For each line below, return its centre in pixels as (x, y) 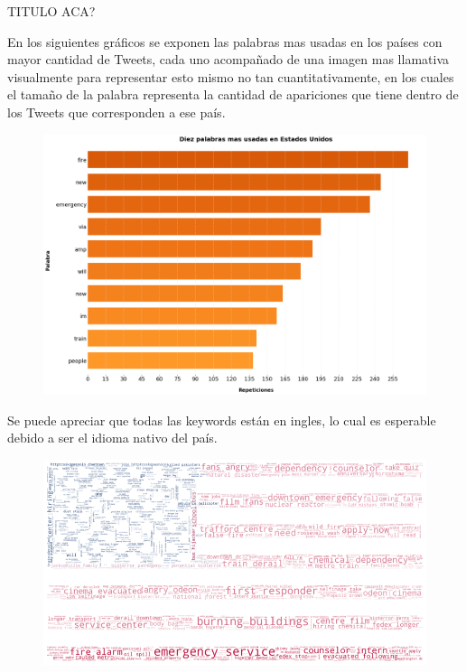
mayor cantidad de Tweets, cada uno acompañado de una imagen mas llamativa (228, 59)
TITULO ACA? (51, 11)
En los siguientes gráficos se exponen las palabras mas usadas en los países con (225, 41)
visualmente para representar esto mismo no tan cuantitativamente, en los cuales (231, 76)
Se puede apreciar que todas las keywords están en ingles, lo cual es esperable (222, 420)
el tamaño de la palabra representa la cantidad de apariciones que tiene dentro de (233, 94)
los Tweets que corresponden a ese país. (116, 112)
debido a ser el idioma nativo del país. (112, 438)
